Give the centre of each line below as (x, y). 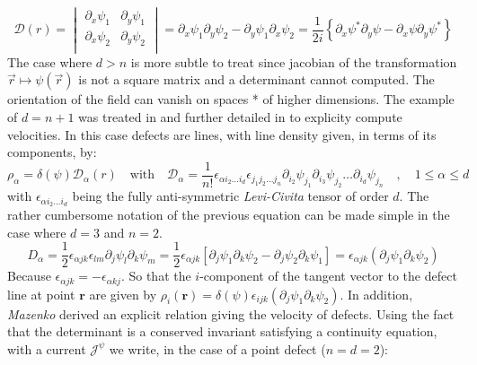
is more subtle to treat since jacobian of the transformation (294, 61)
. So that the (156, 276)
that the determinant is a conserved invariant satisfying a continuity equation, (222, 331)
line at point (41, 294)
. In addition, (376, 294)
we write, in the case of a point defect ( (217, 348)
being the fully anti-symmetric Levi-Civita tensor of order (230, 196)
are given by (123, 294)
